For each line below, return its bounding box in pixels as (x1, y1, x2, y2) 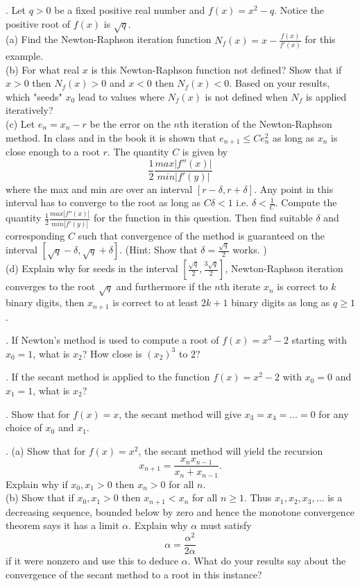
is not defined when (205, 89, 288, 103)
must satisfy (200, 518, 252, 533)
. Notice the (274, 3, 325, 17)
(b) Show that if (6, 490, 74, 505)
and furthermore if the (116, 279, 212, 294)
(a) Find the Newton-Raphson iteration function (6, 32, 212, 47)
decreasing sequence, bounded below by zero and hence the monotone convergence (6, 504, 355, 519)
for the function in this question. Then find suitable (93, 210, 313, 225)
